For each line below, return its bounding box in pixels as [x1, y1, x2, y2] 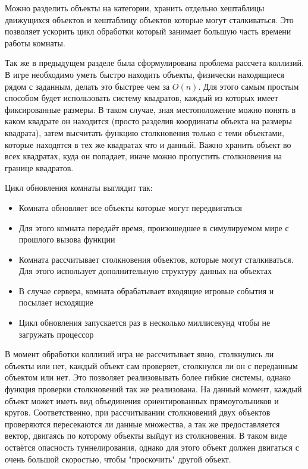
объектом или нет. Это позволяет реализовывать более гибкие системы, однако [5, 371, 291, 383]
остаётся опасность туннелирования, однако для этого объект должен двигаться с [5, 441, 299, 453]
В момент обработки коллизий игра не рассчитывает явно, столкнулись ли [5, 348, 274, 360]
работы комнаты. [5, 36, 65, 49]
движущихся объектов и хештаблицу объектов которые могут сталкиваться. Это [5, 13, 294, 26]
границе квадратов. [5, 161, 74, 174]
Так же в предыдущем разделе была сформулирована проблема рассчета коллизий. [5, 56, 304, 69]
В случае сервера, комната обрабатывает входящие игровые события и [18, 284, 274, 297]
